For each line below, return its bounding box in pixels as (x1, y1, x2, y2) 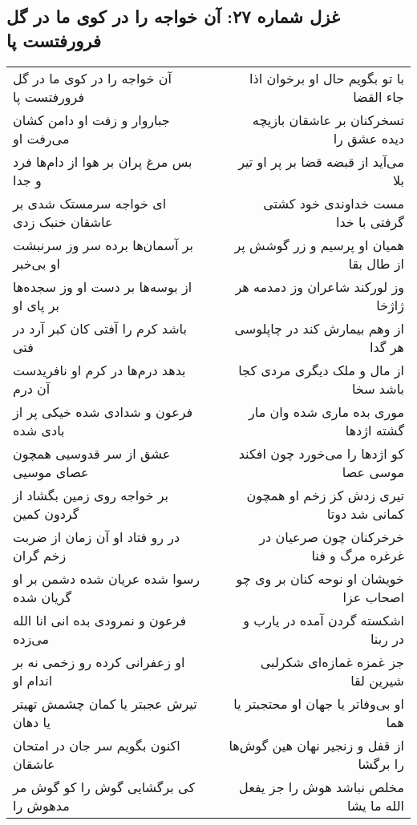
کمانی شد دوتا (326, 503, 404, 523)
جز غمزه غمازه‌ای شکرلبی (260, 652, 404, 671)
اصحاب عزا (342, 587, 404, 606)
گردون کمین (13, 503, 79, 523)
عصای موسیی (13, 462, 89, 481)
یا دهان (13, 712, 51, 731)
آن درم (13, 378, 51, 398)
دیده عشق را (333, 128, 404, 148)
